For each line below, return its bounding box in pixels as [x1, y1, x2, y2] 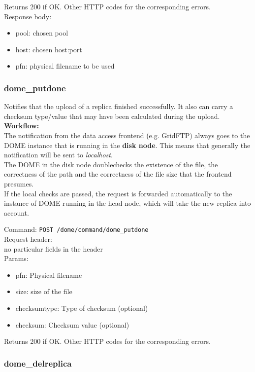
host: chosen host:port [15, 44, 82, 54]
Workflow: [4, 120, 39, 131]
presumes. [4, 178, 34, 188]
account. [4, 207, 29, 218]
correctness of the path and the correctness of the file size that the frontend [4, 169, 232, 179]
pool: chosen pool [15, 28, 68, 38]
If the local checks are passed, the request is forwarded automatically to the [4, 188, 232, 198]
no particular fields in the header [4, 243, 103, 254]
